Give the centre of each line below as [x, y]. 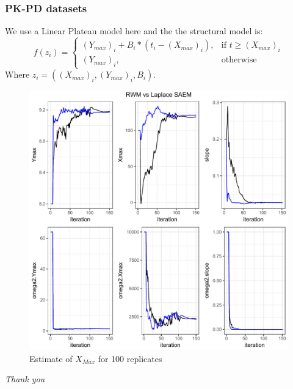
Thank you [25, 379]
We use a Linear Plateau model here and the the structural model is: [134, 31]
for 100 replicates [130, 358]
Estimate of [51, 358]
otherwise [239, 60]
